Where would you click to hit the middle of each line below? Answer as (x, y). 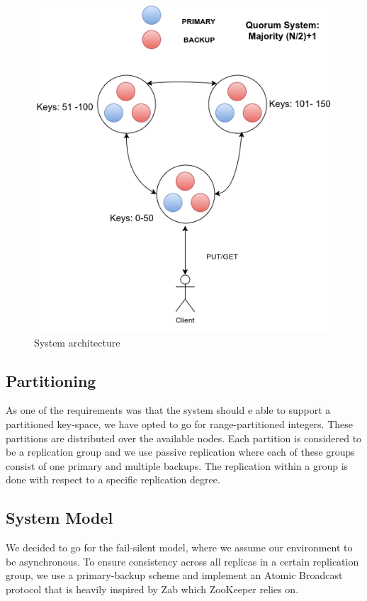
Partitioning (51, 380)
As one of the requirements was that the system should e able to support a (168, 410)
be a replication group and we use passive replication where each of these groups (180, 452)
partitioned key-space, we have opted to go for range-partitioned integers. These (180, 424)
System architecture (77, 342)
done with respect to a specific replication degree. (113, 479)
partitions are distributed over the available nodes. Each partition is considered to (184, 438)
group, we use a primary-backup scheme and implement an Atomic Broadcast (174, 575)
